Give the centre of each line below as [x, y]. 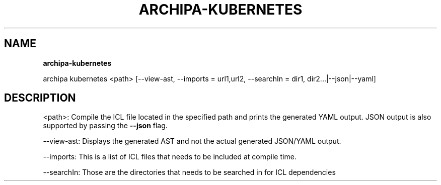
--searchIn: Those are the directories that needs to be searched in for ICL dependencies [189, 172]
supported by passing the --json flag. [105, 126]
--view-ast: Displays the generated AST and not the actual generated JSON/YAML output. [192, 141]
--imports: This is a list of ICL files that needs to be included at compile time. [170, 157]
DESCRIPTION [40, 98]
